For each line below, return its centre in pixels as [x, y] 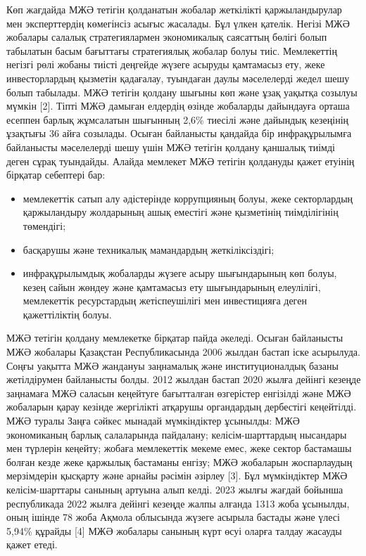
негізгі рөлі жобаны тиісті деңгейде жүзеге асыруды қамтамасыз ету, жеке [166, 64]
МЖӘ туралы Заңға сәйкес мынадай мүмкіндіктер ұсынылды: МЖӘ [153, 421]
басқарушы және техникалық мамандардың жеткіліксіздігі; [149, 249]
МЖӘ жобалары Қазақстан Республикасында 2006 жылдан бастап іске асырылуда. [183, 352]
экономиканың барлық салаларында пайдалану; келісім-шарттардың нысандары [177, 434]
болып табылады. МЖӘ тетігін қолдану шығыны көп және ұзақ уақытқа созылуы [182, 92]
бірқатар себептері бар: [56, 175]
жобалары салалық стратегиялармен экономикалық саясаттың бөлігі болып [167, 37]
